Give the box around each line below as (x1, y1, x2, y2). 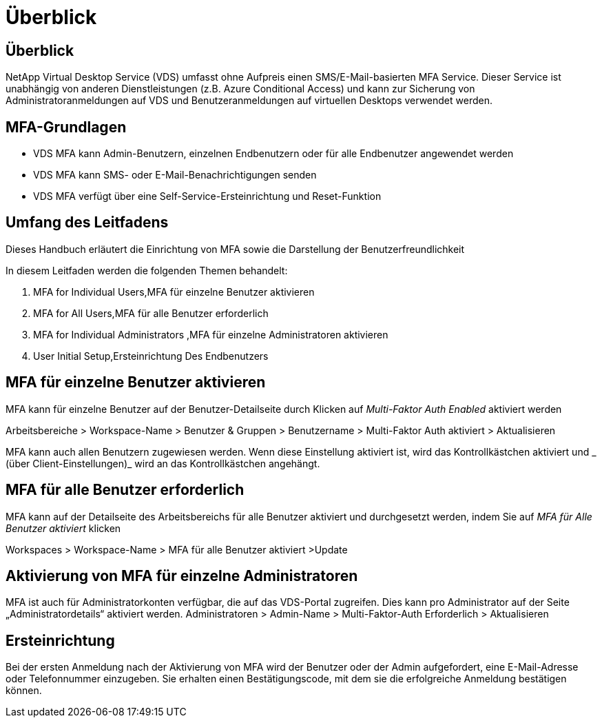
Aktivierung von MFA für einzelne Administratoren (6, 567, 358, 584)
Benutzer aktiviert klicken (6, 522, 121, 534)
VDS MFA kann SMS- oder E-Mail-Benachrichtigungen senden (33, 169, 317, 181)
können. (6, 684, 42, 697)
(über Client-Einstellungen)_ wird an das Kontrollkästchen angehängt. (6, 457, 320, 469)
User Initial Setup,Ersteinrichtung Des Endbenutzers (33, 349, 269, 362)
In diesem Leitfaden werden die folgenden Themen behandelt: (6, 264, 288, 276)
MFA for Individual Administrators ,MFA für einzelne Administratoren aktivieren (33, 328, 388, 340)
